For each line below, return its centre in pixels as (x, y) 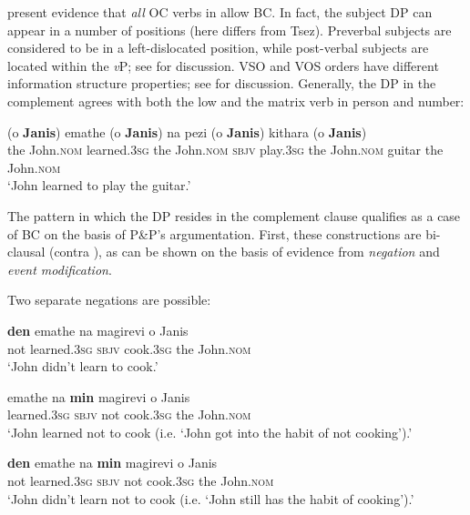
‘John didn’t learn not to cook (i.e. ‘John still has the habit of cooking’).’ (211, 498)
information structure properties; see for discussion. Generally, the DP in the (222, 83)
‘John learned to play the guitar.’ (99, 185)
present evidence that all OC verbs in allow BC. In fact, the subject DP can (220, 12)
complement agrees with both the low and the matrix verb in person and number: (236, 101)
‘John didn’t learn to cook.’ (83, 366)
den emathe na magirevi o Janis (98, 330)
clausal (26, 252)
